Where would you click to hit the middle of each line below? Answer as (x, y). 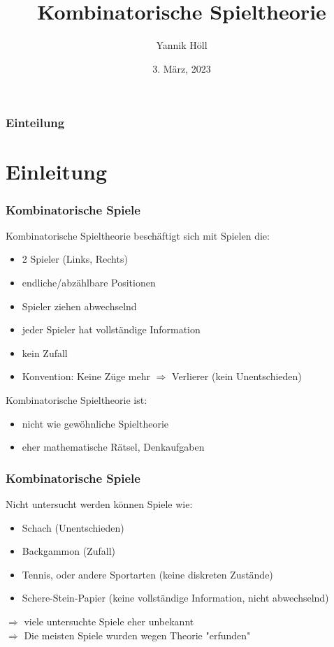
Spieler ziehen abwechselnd (79, 306)
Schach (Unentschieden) (73, 527)
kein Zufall (45, 352)
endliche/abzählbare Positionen (89, 283)
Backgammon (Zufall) (68, 551)
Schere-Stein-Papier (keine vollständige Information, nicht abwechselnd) (175, 598)
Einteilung (35, 123)
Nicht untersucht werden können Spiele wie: (99, 503)
